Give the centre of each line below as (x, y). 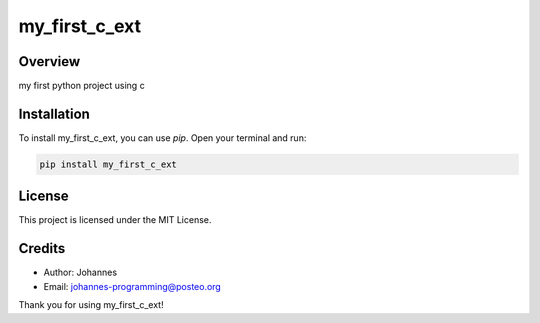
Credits (42, 248)
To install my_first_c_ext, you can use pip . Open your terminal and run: (162, 137)
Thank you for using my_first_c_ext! (91, 305)
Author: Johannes (80, 272)
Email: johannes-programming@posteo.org (132, 286)
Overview (49, 61)
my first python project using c (81, 86)
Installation (54, 113)
